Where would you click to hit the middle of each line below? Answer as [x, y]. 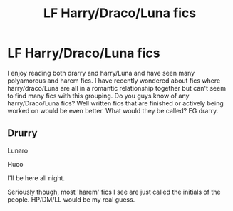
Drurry [22, 133]
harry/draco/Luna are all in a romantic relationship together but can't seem [117, 88]
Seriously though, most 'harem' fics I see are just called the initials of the [114, 192]
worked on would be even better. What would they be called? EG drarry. [113, 110]
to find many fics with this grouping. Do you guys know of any [98, 96]
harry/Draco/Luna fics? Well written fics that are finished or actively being [115, 103]
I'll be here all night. [36, 178]
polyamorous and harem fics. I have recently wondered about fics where [114, 81]
